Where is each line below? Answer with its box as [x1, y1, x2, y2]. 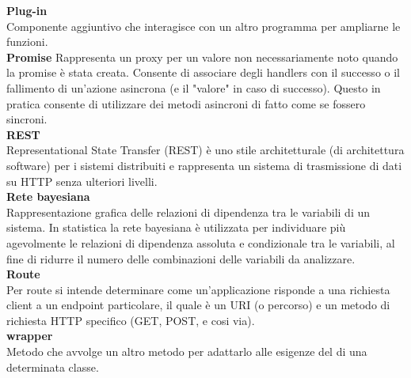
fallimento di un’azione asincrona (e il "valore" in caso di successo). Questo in [6, 79, 381, 96]
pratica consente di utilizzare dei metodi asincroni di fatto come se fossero [6, 95, 366, 112]
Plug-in [6, 2, 48, 18]
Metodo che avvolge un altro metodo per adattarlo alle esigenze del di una [6, 343, 367, 360]
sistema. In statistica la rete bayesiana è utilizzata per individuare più [6, 219, 346, 236]
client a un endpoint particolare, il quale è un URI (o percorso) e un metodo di [6, 297, 390, 313]
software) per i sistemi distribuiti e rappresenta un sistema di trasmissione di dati [6, 157, 402, 173]
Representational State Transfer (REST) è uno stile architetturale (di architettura [6, 142, 405, 158]
